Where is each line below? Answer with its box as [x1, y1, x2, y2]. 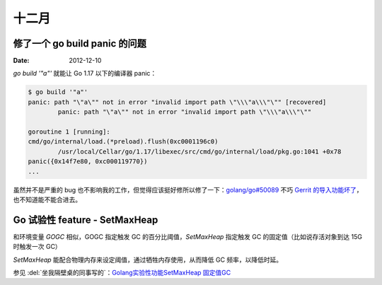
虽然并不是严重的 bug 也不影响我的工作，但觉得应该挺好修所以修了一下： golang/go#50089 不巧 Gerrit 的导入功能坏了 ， [13, 185, 363, 194]
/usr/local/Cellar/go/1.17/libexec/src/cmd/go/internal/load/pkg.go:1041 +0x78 [57, 147, 342, 156]
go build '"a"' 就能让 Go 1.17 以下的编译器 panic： [13, 69, 157, 78]
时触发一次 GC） [13, 243, 62, 251]
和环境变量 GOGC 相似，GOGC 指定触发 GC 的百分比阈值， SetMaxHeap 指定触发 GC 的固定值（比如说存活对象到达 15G [13, 232, 363, 240]
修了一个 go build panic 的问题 [13, 37, 146, 50]
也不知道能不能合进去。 [13, 195, 81, 204]
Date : [13, 57, 30, 65]
